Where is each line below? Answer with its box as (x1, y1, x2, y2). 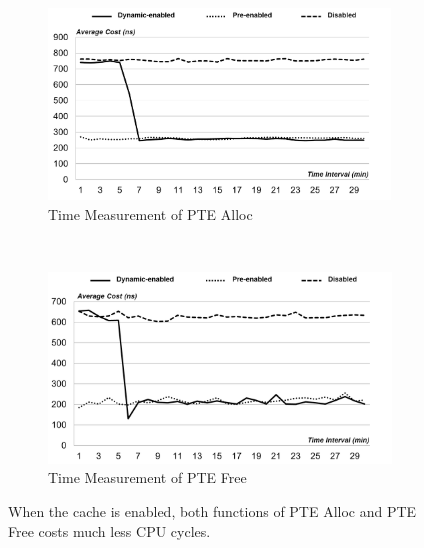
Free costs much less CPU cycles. (8, 520, 211, 541)
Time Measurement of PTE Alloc (48, 203, 253, 224)
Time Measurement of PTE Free (48, 467, 247, 488)
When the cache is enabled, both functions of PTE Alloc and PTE (8, 500, 417, 521)
